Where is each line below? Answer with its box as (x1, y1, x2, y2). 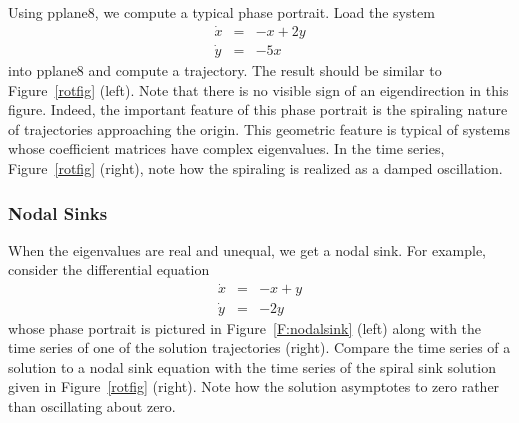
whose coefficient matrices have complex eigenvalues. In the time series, (8, 138, 445, 159)
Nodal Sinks (8, 200, 108, 225)
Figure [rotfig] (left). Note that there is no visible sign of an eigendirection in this (8, 79, 509, 100)
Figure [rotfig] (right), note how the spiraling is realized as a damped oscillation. (8, 158, 503, 179)
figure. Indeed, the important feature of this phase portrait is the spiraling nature (8, 99, 508, 120)
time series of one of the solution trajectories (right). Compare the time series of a (8, 337, 511, 358)
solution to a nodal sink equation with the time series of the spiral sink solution (8, 356, 496, 377)
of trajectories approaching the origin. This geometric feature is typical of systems (8, 118, 510, 139)
